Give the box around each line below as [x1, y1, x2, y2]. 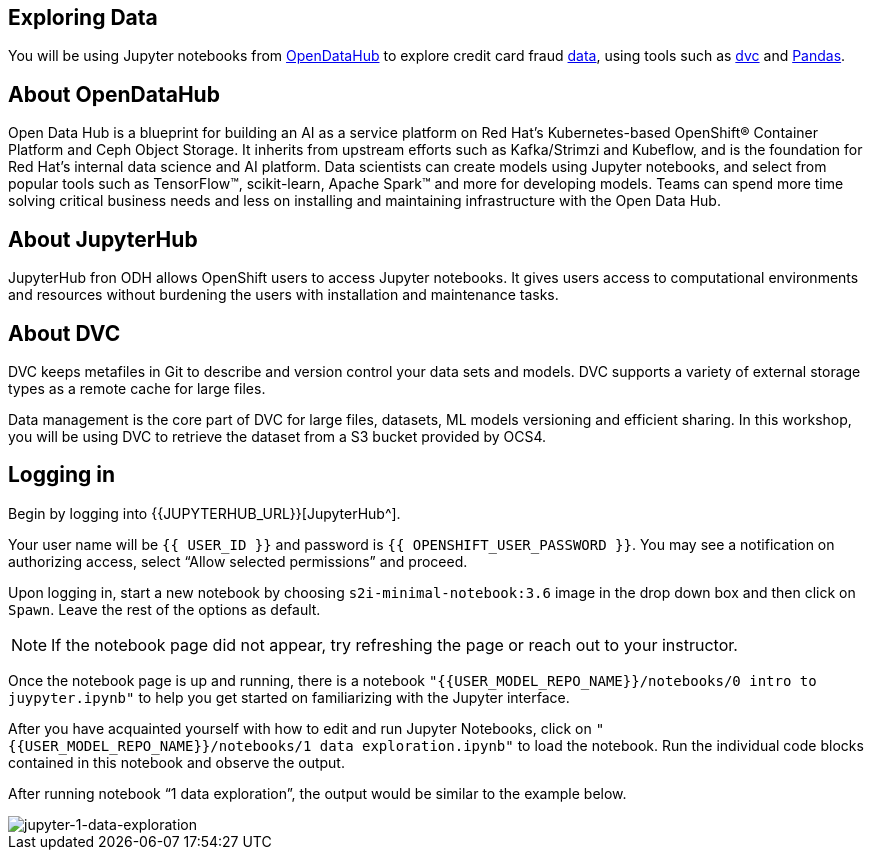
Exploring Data [8, 5, 158, 30]
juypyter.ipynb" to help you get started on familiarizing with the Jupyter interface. [8, 688, 570, 706]
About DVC [8, 320, 121, 346]
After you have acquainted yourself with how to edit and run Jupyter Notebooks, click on [8, 719, 592, 737]
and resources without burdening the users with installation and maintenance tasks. [8, 286, 559, 304]
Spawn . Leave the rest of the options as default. [8, 600, 321, 618]
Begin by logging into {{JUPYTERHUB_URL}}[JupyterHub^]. [8, 504, 401, 522]
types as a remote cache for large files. [8, 379, 266, 397]
